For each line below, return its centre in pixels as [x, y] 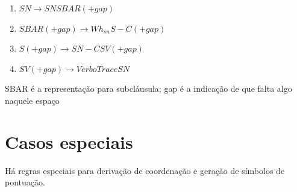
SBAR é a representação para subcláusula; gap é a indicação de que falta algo [148, 88]
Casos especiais [69, 141]
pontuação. [25, 182]
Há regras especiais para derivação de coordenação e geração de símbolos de [145, 170]
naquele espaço [32, 100]
